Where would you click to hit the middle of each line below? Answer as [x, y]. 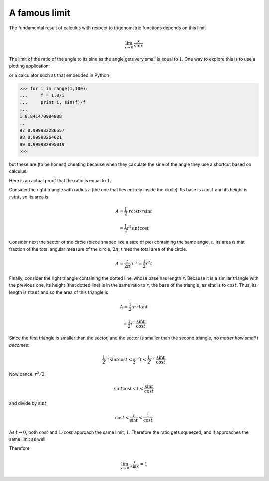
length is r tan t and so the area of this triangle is [59, 292]
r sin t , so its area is [29, 197]
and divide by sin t [28, 403]
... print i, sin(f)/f [53, 103]
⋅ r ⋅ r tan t [140, 307]
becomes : [19, 345]
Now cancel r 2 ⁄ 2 [27, 374]
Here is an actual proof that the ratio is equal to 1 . [60, 180]
